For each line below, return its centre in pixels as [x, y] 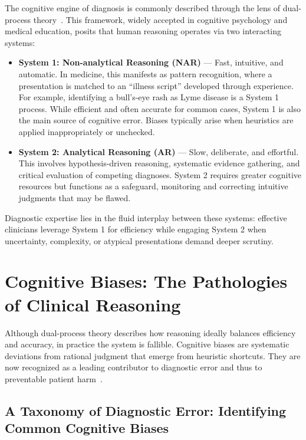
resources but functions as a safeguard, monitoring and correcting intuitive [153, 186]
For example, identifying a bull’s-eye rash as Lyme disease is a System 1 [149, 97]
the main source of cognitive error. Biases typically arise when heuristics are [156, 120]
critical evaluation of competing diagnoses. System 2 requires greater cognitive [160, 174]
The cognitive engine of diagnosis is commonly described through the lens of [143, 8]
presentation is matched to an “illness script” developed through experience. [156, 85]
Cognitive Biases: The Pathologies [146, 281]
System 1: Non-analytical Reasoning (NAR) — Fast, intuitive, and [151, 62]
